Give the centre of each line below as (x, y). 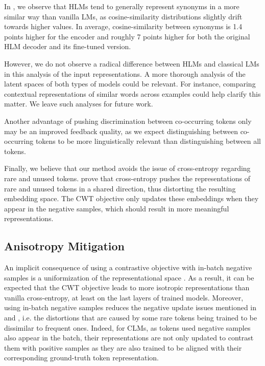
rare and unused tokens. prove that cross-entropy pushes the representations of (127, 178)
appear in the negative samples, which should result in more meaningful (117, 208)
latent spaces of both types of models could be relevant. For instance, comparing (130, 84)
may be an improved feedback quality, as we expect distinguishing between (121, 131)
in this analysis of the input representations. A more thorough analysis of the (125, 73)
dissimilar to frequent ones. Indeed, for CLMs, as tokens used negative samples (127, 327)
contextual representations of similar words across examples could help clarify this (132, 93)
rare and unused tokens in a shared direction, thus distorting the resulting (120, 188)
